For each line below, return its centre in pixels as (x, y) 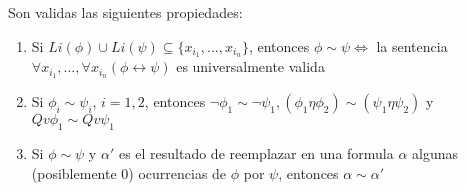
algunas (435, 153)
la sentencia (412, 45)
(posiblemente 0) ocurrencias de (129, 172)
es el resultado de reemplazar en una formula (256, 153)
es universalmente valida (250, 66)
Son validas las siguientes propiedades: (125, 12)
